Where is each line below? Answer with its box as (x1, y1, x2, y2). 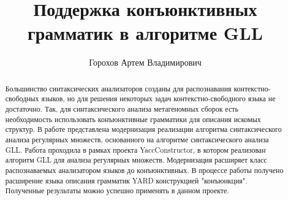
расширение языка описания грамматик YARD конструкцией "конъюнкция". (5, 175, 248, 185)
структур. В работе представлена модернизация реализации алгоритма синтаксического (5, 124, 282, 134)
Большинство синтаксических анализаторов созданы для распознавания (5, 83, 232, 93)
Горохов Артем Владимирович (89, 56, 202, 69)
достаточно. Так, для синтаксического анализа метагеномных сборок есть (5, 104, 238, 114)
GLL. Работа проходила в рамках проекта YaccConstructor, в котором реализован (5, 144, 266, 155)
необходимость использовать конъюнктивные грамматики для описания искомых (5, 113, 261, 124)
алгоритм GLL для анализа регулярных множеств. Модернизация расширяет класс (5, 155, 267, 165)
